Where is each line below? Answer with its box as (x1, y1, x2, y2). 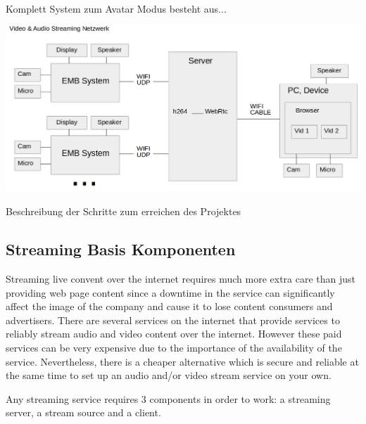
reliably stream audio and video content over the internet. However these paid (6, 326, 342, 341)
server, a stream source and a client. (6, 405, 161, 420)
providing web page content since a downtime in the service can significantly (6, 285, 335, 300)
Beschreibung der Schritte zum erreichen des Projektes (6, 204, 241, 219)
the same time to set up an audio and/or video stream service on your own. (6, 368, 332, 383)
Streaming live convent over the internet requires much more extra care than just (6, 271, 356, 285)
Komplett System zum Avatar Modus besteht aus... (6, 1, 227, 15)
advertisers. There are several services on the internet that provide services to (6, 312, 340, 327)
